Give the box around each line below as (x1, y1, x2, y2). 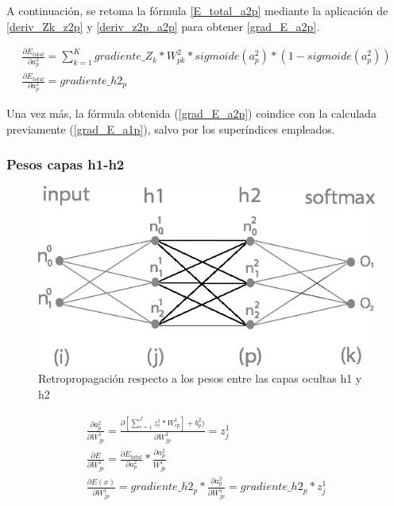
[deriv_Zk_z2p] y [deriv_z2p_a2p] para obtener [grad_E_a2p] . (6, 18, 320, 34)
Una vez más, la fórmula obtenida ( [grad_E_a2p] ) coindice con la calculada (6, 104, 377, 121)
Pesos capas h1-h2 (6, 154, 125, 174)
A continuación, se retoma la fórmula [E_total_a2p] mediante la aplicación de (6, 2, 388, 18)
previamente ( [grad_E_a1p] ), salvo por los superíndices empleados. (6, 120, 335, 137)
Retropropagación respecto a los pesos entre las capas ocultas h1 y (38, 370, 362, 387)
